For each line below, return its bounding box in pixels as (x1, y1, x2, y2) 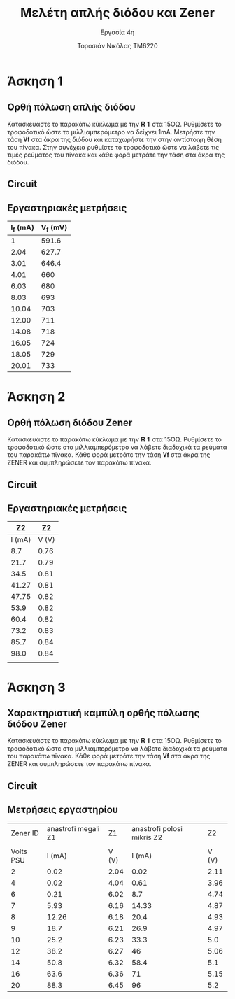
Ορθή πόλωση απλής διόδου (7, 101, 136, 113)
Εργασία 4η (100, 28, 135, 36)
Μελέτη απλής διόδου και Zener (20, 5, 215, 21)
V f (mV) (41, 222, 68, 234)
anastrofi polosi (131, 823, 183, 833)
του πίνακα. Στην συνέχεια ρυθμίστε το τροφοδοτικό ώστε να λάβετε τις (7, 143, 220, 151)
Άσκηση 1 (7, 73, 63, 89)
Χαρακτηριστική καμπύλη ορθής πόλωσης (7, 707, 200, 718)
